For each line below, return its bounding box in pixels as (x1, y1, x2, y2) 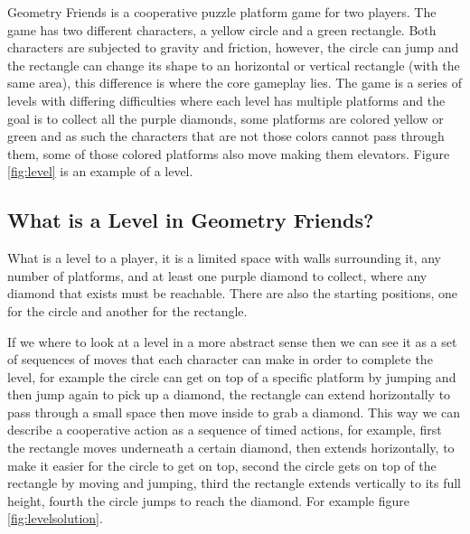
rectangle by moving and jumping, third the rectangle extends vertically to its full (7, 473, 462, 492)
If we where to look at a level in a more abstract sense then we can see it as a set (7, 332, 457, 351)
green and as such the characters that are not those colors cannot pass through (7, 126, 445, 145)
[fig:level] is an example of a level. (7, 162, 193, 181)
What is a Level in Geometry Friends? (7, 206, 374, 234)
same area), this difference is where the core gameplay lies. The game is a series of (7, 73, 463, 92)
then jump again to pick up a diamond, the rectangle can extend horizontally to (7, 385, 451, 404)
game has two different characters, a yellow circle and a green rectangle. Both (7, 20, 437, 39)
